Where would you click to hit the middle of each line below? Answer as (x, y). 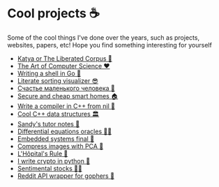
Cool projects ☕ (53, 14)
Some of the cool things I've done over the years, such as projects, (104, 37)
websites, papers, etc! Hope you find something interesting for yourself (110, 45)
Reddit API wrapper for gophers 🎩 (66, 176)
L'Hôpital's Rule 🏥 (43, 154)
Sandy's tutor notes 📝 (48, 124)
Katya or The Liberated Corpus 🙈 (65, 58)
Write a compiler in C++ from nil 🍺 (66, 106)
